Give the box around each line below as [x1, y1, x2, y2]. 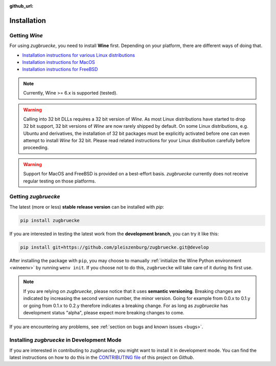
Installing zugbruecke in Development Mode [9, 336, 122, 344]
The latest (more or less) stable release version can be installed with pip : [9, 203, 165, 210]
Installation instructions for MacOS [22, 59, 95, 65]
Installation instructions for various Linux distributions [22, 52, 135, 58]
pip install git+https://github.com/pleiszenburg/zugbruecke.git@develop [20, 244, 209, 250]
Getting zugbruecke [9, 193, 60, 200]
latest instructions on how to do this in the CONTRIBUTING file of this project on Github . [9, 354, 194, 360]
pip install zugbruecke [20, 217, 80, 223]
